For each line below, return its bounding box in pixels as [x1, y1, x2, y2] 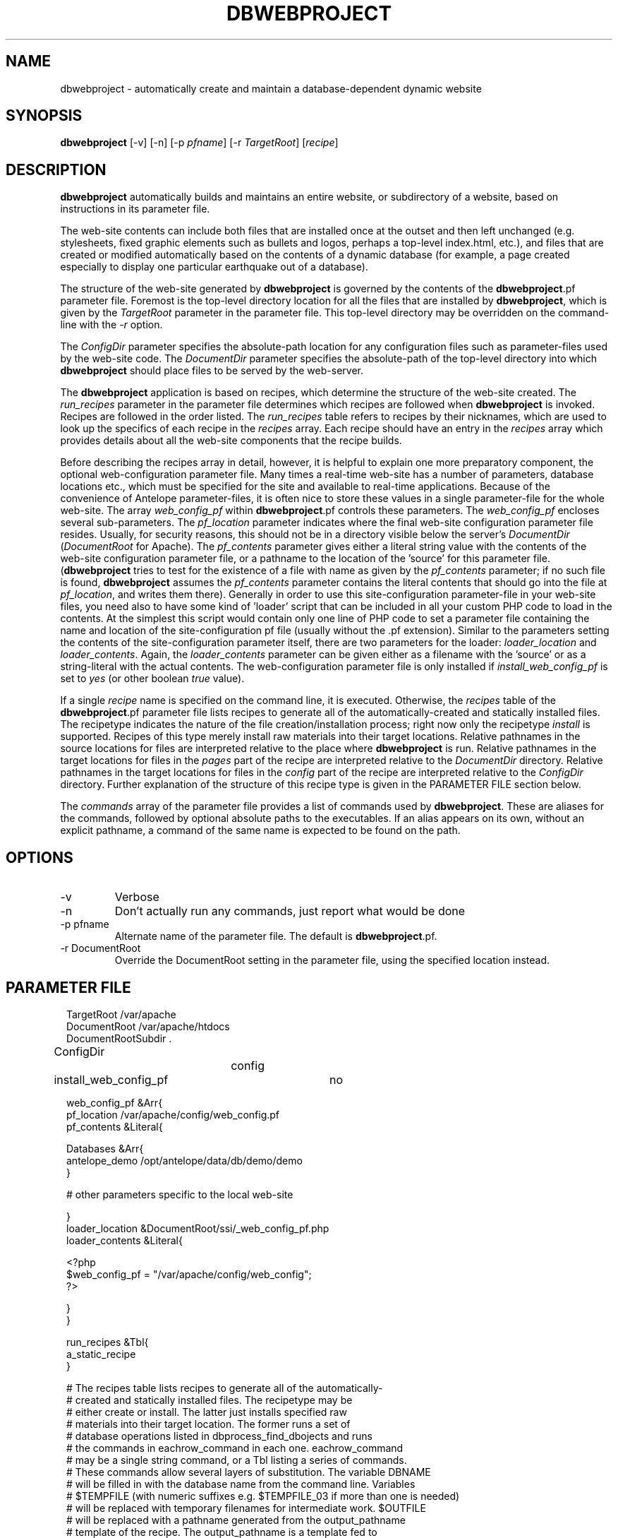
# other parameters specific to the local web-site [66, 1188, 293, 1200]
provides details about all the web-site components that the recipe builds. [60, 434, 402, 447]
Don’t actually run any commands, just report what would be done [114, 904, 466, 919]
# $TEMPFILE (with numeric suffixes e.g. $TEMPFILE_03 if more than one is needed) [66, 1489, 460, 1502]
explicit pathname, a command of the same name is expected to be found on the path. [60, 824, 461, 837]
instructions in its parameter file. [60, 203, 210, 215]
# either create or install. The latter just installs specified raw [66, 1405, 347, 1418]
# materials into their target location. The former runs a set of [66, 1417, 351, 1430]
